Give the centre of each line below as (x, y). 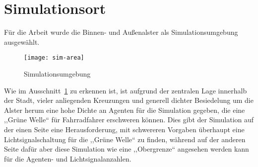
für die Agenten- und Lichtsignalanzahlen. (68, 158)
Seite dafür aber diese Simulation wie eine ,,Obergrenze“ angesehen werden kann (127, 149)
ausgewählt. (22, 42)
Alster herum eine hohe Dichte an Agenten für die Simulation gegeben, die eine (125, 110)
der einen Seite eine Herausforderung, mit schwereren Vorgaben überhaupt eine (124, 129)
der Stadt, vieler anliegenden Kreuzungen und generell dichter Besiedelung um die (129, 100)
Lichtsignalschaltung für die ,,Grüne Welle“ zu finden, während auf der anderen (125, 139)
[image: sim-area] (54, 58)
